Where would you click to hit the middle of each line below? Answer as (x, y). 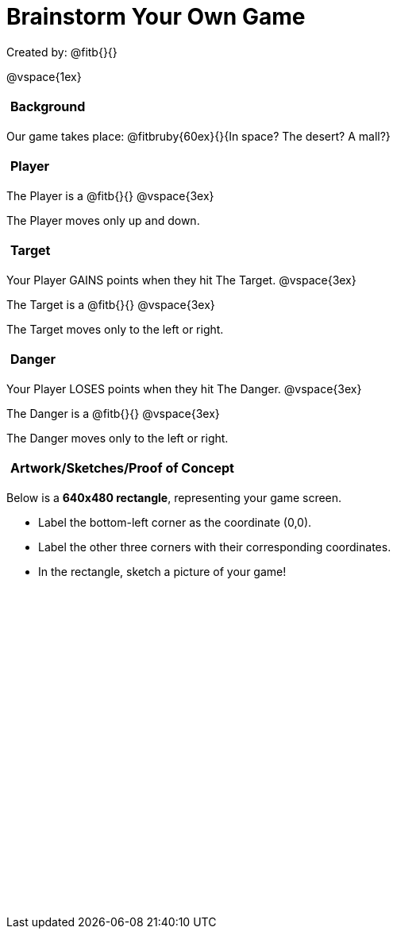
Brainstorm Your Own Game (156, 17)
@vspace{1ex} (44, 76)
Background (48, 106)
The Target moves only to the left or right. (115, 329)
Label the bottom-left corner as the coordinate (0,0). (175, 522)
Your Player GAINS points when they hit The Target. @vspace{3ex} (181, 280)
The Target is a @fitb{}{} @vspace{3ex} (111, 304)
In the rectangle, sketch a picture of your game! (162, 571)
